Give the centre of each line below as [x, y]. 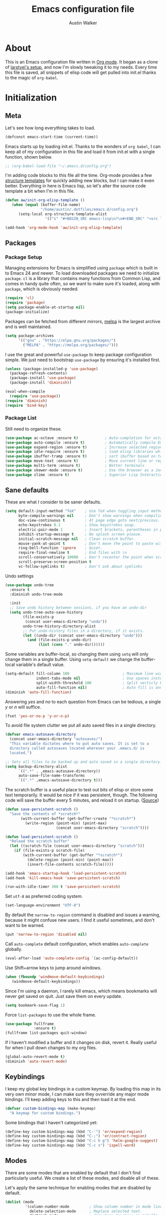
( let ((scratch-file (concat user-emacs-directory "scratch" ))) [77, 846]
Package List [21, 418]
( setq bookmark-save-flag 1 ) [35, 1005]
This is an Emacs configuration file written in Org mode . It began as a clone [82, 62]
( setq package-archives [30, 335]
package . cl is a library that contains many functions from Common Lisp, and [83, 278]
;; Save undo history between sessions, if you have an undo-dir [78, 608]
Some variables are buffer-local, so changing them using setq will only [77, 654]
